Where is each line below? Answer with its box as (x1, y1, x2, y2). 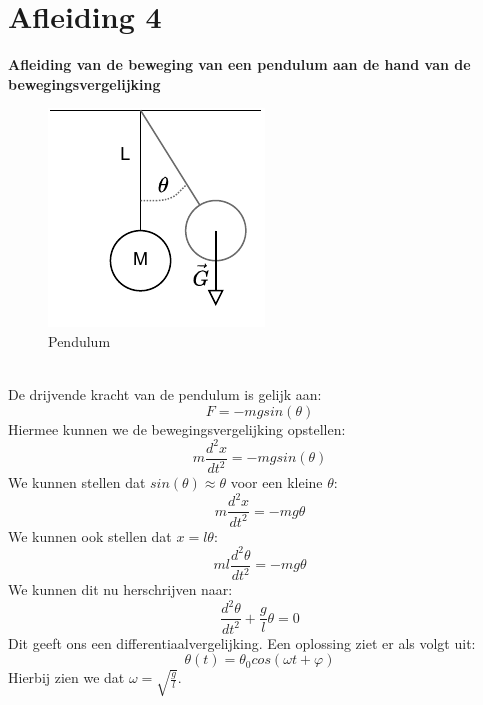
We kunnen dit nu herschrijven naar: (8, 579, 233, 600)
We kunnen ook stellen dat (8, 525, 172, 546)
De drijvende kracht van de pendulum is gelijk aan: (8, 384, 322, 405)
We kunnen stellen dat (8, 472, 146, 493)
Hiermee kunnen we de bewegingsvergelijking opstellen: (8, 418, 346, 439)
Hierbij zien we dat (8, 667, 125, 688)
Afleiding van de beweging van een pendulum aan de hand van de (8, 54, 471, 75)
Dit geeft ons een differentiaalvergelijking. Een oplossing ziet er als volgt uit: (8, 632, 476, 653)
